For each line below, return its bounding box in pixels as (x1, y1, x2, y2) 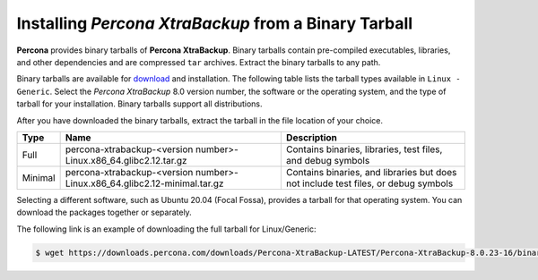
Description (285, 131, 338, 143)
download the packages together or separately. (16, 207, 192, 218)
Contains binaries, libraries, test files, (285, 143, 443, 156)
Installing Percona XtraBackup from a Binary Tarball (16, 13, 412, 33)
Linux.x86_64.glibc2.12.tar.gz (65, 154, 187, 166)
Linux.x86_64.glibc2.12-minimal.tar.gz (65, 177, 224, 190)
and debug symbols (285, 154, 370, 166)
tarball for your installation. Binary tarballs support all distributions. (16, 98, 264, 109)
